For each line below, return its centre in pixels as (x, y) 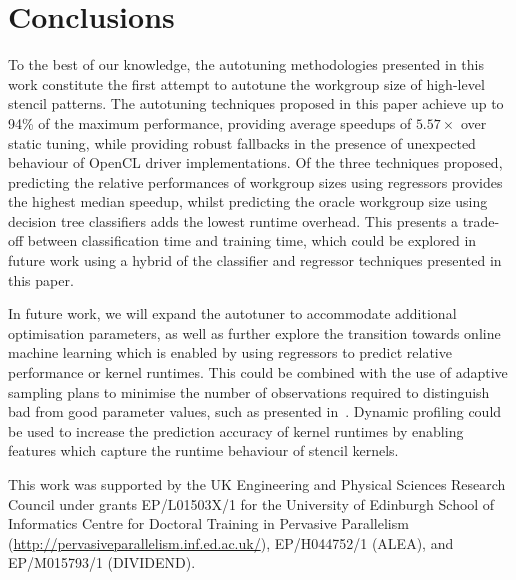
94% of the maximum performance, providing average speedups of (210, 122)
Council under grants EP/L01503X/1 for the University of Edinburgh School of (251, 503)
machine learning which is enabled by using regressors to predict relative (230, 352)
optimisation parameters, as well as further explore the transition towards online (254, 332)
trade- (481, 220)
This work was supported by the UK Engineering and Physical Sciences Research (257, 484)
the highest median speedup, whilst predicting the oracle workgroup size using (248, 201)
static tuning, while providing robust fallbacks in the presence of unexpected (242, 142)
